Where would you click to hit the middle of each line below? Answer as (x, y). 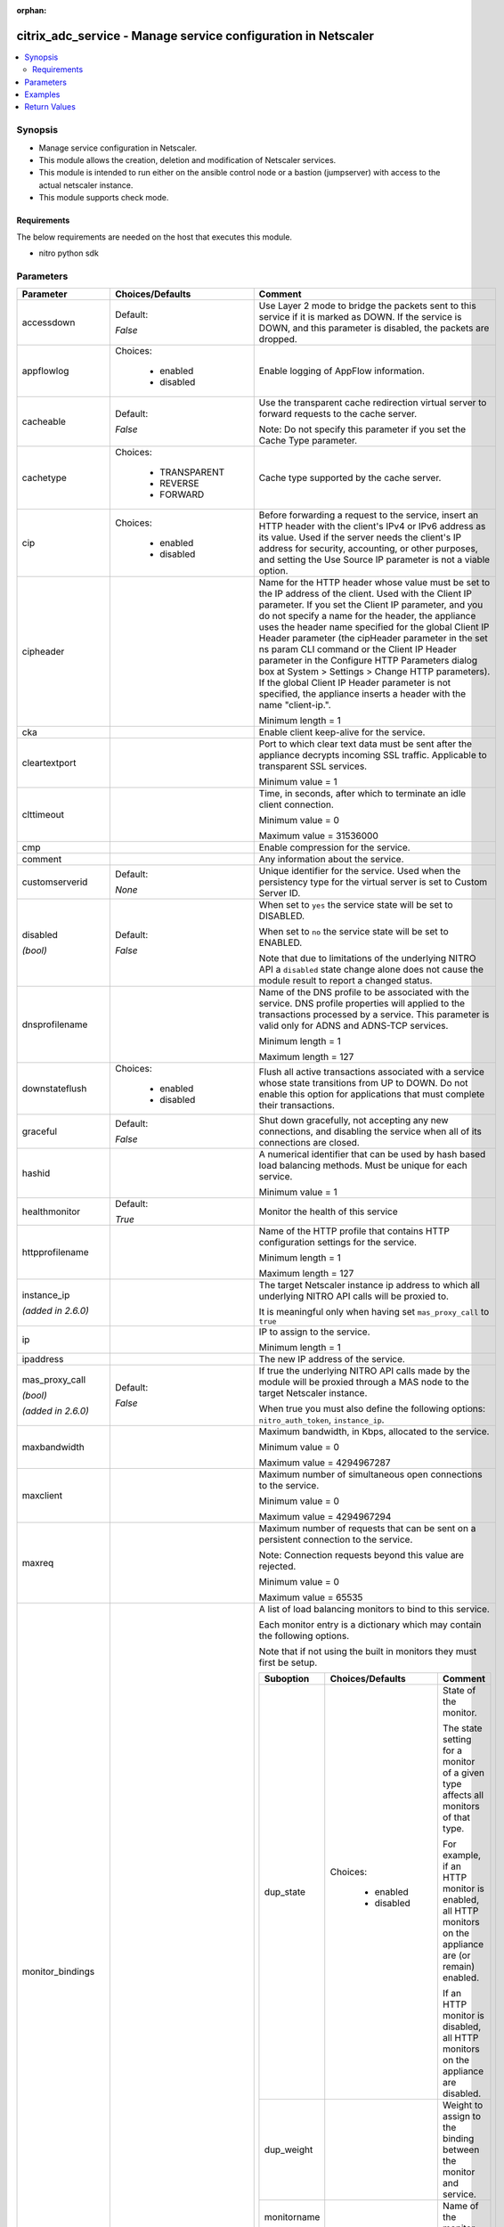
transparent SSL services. (313, 766)
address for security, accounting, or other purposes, (368, 549)
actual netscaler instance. (86, 185)
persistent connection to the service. (336, 1539)
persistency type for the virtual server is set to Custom (373, 882)
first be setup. (288, 1663)
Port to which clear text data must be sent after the (365, 744)
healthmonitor (51, 1211)
